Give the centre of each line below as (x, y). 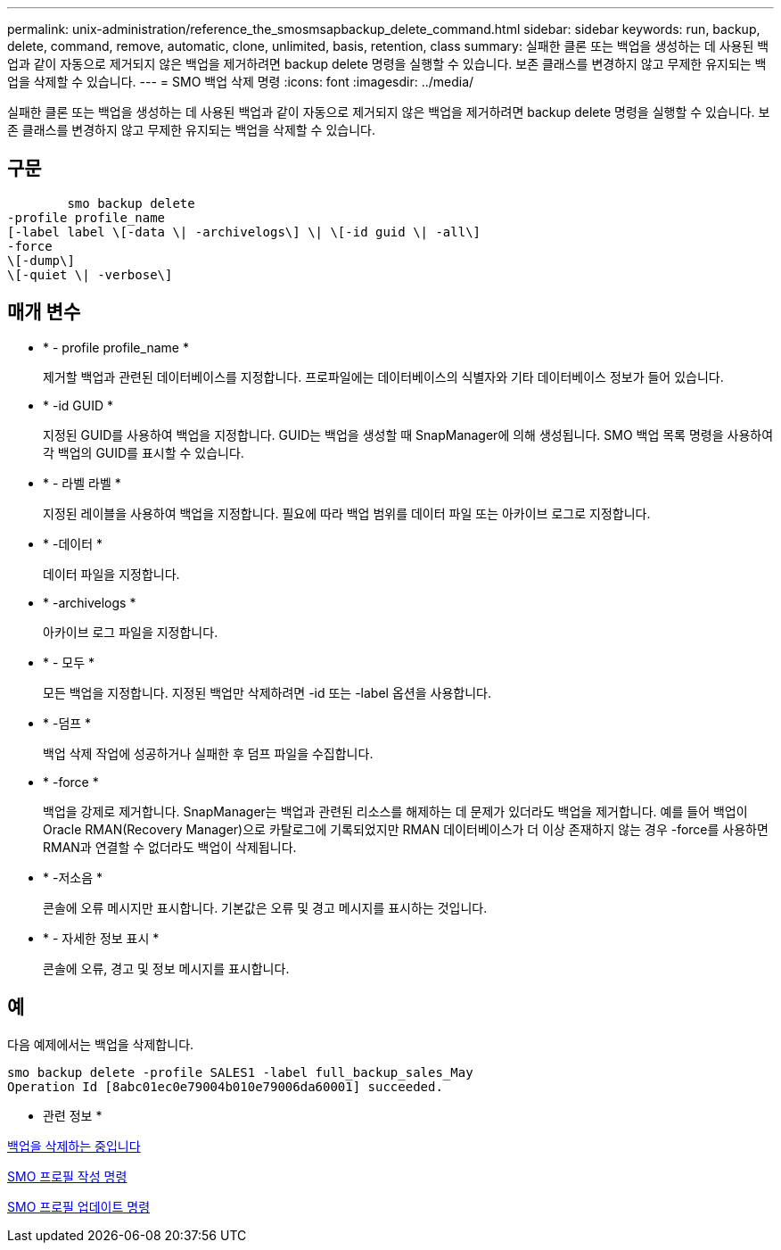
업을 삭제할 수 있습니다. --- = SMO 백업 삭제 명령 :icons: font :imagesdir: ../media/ (241, 82)
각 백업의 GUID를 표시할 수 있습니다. (144, 452)
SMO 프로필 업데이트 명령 (79, 1206)
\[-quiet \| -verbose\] (90, 274)
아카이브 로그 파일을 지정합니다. (131, 632)
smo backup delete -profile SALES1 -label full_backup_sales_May (240, 1072)
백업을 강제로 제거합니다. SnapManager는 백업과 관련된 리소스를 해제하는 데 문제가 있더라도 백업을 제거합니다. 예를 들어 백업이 (395, 811)
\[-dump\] (41, 260)
